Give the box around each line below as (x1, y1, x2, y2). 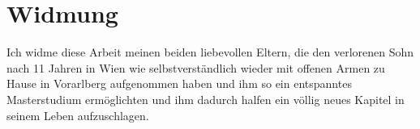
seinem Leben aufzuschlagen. (6, 106, 149, 123)
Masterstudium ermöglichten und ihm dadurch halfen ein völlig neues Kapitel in (6, 90, 405, 107)
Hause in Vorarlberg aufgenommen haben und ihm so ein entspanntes (6, 75, 352, 92)
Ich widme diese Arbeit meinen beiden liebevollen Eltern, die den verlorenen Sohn (6, 44, 414, 60)
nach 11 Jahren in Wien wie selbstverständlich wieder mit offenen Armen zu (6, 59, 385, 76)
